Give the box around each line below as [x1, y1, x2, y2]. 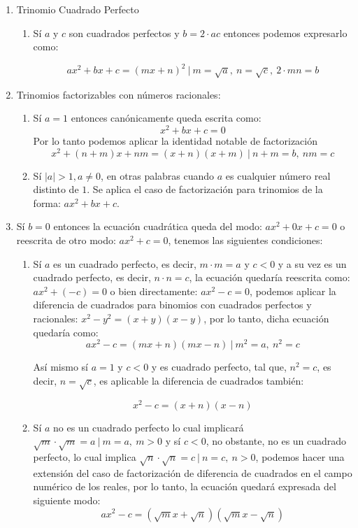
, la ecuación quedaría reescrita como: [189, 270, 350, 285]
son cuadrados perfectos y [69, 25, 180, 40]
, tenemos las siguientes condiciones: [168, 232, 323, 247]
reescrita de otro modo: [16, 232, 116, 247]
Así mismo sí [33, 359, 88, 374]
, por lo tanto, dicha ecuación [203, 311, 329, 325]
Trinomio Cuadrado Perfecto [16, 2, 139, 16]
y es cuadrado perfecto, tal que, [151, 359, 287, 374]
